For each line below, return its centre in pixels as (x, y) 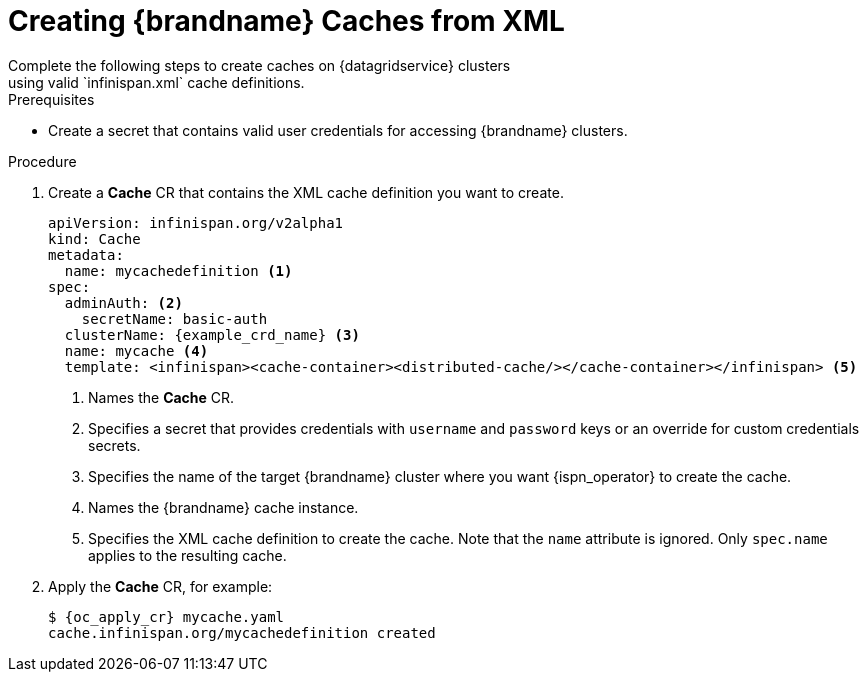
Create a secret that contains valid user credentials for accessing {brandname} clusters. (338, 130)
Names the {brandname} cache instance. (223, 507)
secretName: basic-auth (174, 318)
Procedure (42, 161)
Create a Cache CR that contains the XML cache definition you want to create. (306, 192)
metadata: (86, 254)
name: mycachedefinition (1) (178, 270)
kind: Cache (94, 238)
